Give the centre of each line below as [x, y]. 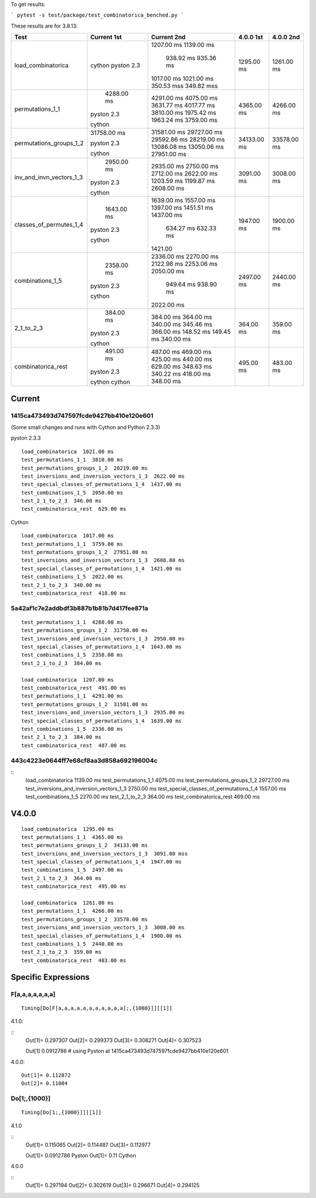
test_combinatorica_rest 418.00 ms [74, 593]
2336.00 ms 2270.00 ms [185, 257]
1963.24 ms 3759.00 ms [184, 120]
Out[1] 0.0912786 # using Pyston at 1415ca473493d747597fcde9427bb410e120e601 [127, 1051]
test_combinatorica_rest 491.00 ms [74, 688]
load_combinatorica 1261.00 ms [68, 903]
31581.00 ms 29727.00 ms [187, 132]
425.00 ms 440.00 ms [182, 359]
